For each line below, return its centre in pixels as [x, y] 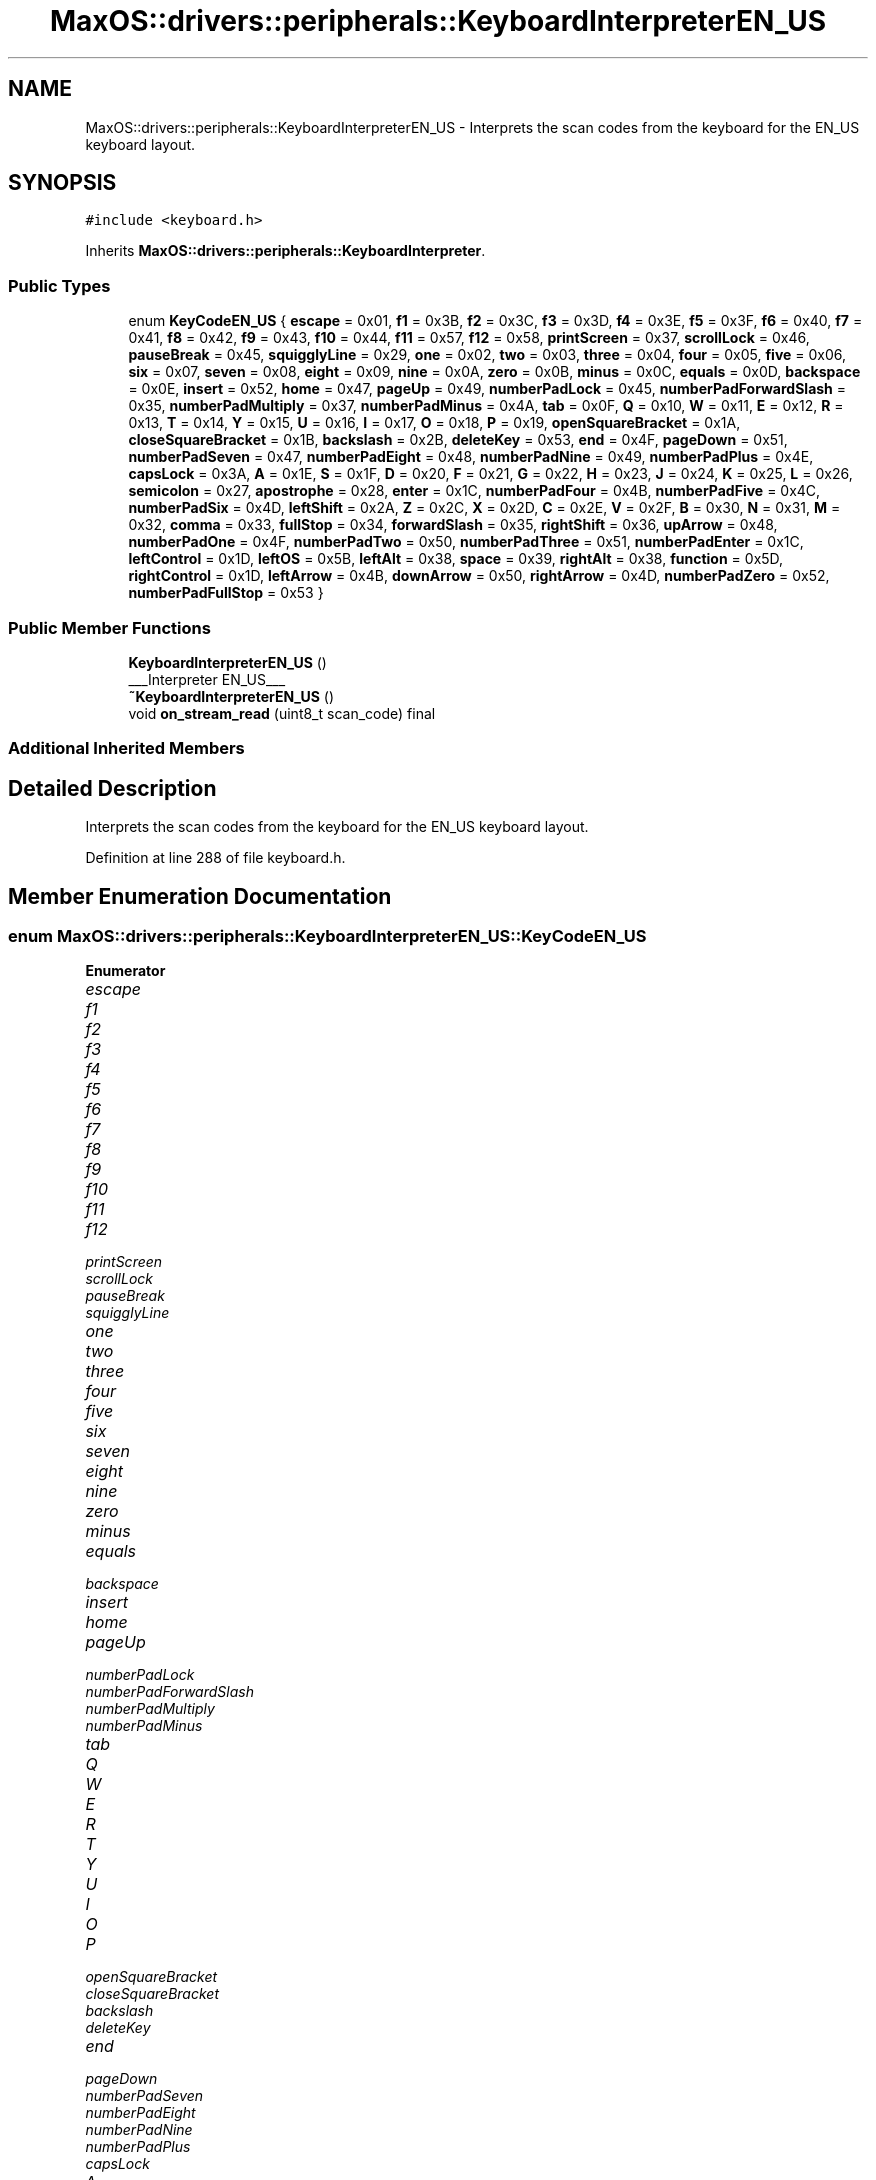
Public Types [59, 285]
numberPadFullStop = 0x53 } [226, 593]
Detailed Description [112, 788]
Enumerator [125, 971]
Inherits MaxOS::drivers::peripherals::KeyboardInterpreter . [285, 251]
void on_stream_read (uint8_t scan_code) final [282, 713]
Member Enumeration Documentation [200, 896]
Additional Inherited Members [126, 748]
